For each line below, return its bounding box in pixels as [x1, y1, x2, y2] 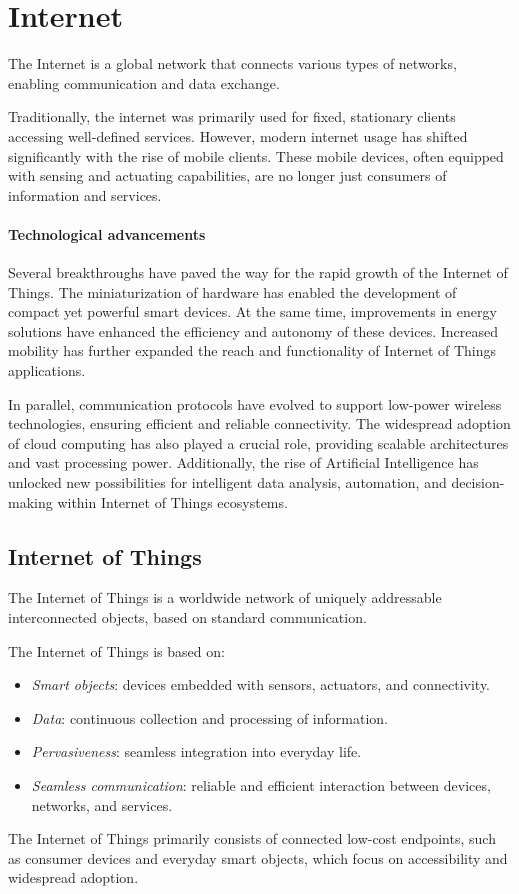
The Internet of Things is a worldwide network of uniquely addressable [8, 587, 442, 608]
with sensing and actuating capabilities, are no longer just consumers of [8, 165, 447, 186]
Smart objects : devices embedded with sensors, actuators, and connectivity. [31, 674, 491, 695]
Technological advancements [8, 223, 206, 244]
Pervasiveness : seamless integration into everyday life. [31, 741, 362, 762]
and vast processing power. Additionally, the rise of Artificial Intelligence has [8, 452, 479, 473]
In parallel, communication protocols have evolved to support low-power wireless [8, 393, 502, 414]
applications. [8, 360, 86, 381]
